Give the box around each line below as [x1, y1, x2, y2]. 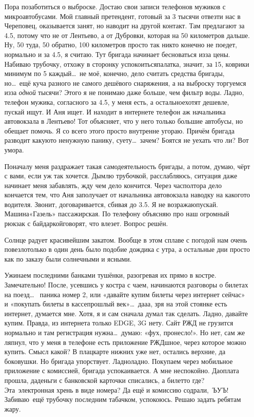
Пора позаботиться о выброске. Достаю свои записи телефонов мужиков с [4, 1, 226, 11]
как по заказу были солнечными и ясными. [4, 253, 132, 264]
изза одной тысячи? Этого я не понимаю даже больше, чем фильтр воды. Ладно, [4, 87, 244, 97]
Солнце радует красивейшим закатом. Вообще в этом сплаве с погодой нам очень [4, 234, 247, 245]
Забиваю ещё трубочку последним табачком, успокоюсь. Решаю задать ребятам [4, 394, 241, 404]
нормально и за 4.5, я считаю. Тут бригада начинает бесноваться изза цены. [4, 49, 230, 59]
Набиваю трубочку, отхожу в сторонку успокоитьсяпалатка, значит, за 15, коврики [4, 58, 250, 69]
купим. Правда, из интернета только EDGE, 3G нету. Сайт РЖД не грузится [4, 318, 234, 328]
